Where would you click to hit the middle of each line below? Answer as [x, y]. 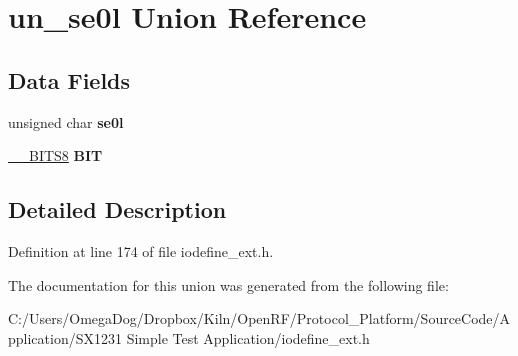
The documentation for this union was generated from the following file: [228, 284]
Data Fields [69, 79]
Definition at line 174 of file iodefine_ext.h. [141, 250]
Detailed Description [117, 209]
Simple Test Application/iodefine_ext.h [248, 337]
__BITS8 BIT [55, 155]
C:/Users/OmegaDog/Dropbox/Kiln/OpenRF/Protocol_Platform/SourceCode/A [259, 318]
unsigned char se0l [66, 121]
